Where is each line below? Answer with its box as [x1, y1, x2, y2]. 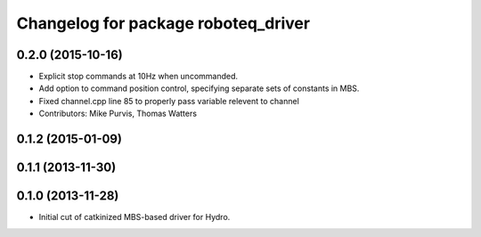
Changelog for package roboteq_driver [16, 13, 311, 33]
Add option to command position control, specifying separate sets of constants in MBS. [38, 83, 360, 94]
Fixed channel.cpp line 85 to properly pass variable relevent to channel [38, 95, 300, 106]
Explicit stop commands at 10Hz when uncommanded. [38, 71, 239, 82]
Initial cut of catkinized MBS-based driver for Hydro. [38, 212, 231, 223]
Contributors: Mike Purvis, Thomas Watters [38, 108, 198, 119]
